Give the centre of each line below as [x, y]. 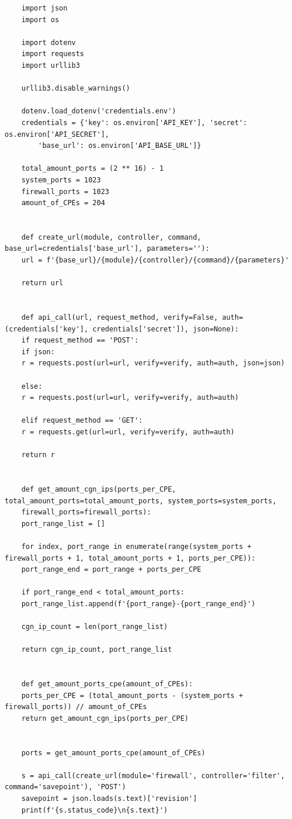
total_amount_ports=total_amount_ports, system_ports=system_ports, [141, 501]
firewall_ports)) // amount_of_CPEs [76, 707]
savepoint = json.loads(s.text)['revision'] [109, 798]
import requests [53, 54]
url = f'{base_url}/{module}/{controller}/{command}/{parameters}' [155, 260]
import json [44, 8]
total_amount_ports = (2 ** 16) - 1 [93, 169]
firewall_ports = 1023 [65, 191]
